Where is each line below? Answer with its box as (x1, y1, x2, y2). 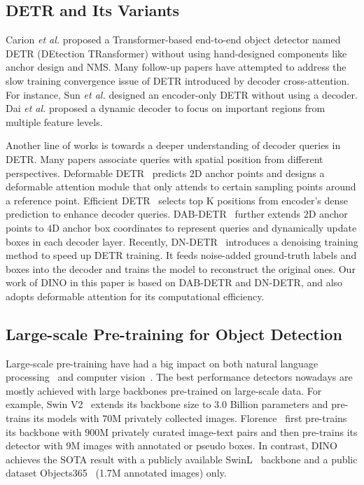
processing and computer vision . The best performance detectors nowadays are (6, 370, 353, 384)
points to (6, 220, 44, 234)
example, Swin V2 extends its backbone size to (6, 397, 211, 412)
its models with (33, 411, 99, 426)
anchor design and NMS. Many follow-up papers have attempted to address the (6, 59, 346, 74)
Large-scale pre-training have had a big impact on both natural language (6, 356, 318, 370)
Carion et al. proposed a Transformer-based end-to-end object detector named (6, 32, 341, 47)
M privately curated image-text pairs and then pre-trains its (99, 424, 358, 439)
